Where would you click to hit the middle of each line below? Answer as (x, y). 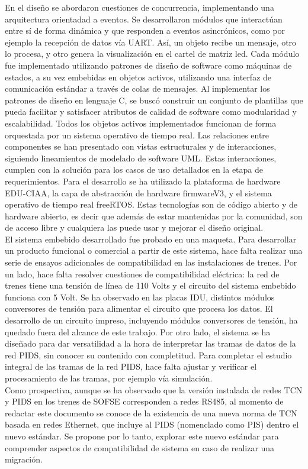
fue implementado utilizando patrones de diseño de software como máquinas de (148, 65)
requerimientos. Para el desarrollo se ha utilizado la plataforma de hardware (143, 181)
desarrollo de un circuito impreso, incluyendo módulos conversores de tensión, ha (151, 320)
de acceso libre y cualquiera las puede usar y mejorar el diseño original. (134, 227)
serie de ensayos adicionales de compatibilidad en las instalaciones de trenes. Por (151, 262)
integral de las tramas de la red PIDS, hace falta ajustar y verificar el (131, 366)
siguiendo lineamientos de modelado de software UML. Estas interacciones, (141, 158)
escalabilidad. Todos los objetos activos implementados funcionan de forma (141, 123)
